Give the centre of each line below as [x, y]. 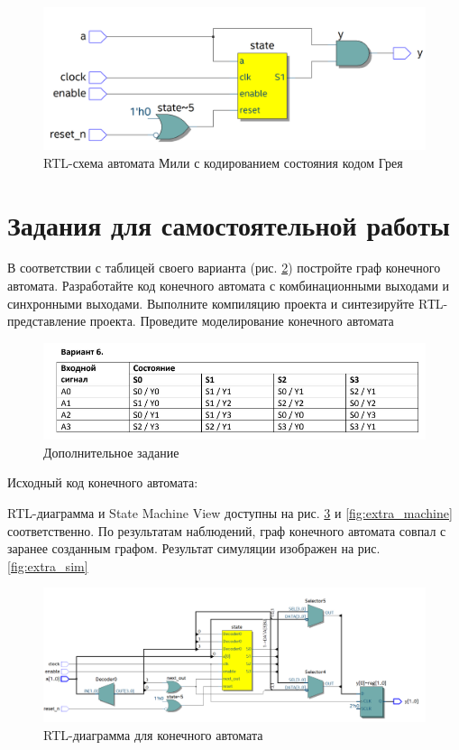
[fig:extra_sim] [48, 565]
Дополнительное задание [111, 452]
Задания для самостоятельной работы [229, 224]
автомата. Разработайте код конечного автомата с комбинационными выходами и [229, 286]
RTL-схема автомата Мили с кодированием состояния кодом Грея [223, 162]
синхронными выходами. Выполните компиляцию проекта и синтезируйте [211, 303]
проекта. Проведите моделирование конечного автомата [242, 321]
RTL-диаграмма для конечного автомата [153, 734]
